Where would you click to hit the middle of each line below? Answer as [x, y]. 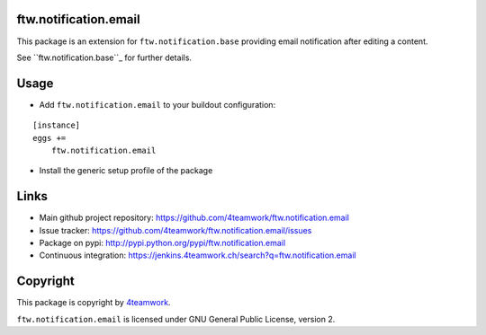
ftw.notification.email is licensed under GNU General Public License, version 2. [176, 319]
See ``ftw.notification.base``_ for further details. [104, 57]
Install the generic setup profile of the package [126, 171]
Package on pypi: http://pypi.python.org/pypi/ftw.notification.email [162, 243]
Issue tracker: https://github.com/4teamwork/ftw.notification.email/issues [175, 230]
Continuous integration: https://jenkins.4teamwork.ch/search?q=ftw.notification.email [198, 255]
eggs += [49, 138]
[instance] [57, 125]
